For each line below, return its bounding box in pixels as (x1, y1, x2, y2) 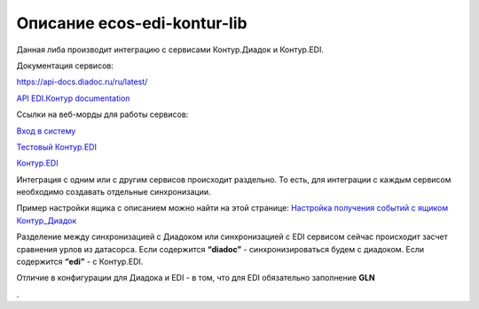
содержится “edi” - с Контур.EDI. (16, 257, 144, 267)
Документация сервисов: (16, 60, 114, 71)
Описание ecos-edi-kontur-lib (16, 13, 247, 33)
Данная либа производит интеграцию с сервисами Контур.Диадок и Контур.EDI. (16, 44, 324, 55)
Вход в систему (16, 125, 76, 136)
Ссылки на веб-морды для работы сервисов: (16, 109, 189, 120)
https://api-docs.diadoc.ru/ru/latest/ (16, 76, 148, 88)
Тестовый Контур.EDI (16, 142, 98, 152)
